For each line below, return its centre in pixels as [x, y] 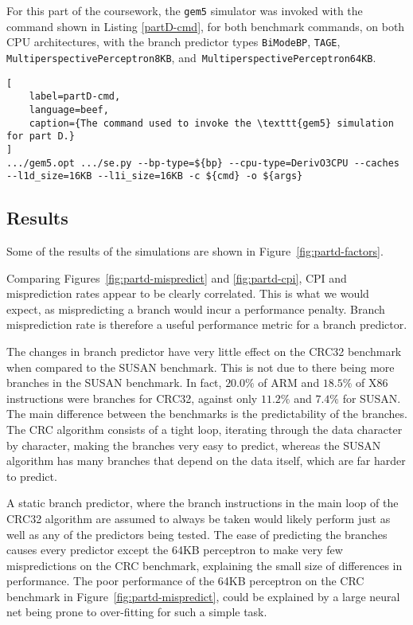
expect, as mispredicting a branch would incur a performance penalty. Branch [196, 309]
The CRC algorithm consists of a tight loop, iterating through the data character [205, 429]
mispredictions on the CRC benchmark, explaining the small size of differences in [205, 565]
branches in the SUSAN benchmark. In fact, [114, 383]
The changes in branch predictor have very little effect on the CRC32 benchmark [204, 351]
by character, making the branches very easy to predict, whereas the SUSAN [194, 445]
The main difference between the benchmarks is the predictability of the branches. [207, 414]
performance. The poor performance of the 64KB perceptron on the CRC [185, 581]
